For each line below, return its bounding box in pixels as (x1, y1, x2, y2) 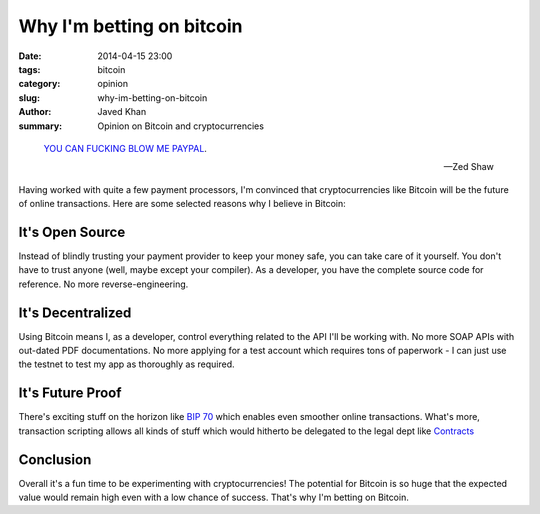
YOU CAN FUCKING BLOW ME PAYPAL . (43, 142, 207, 154)
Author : (18, 106, 52, 118)
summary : (18, 120, 63, 132)
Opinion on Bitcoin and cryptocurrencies (97, 120, 265, 132)
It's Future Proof (18, 385, 122, 402)
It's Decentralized (18, 304, 132, 321)
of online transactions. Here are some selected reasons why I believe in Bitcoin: (18, 198, 347, 210)
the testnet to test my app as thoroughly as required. (18, 358, 235, 370)
